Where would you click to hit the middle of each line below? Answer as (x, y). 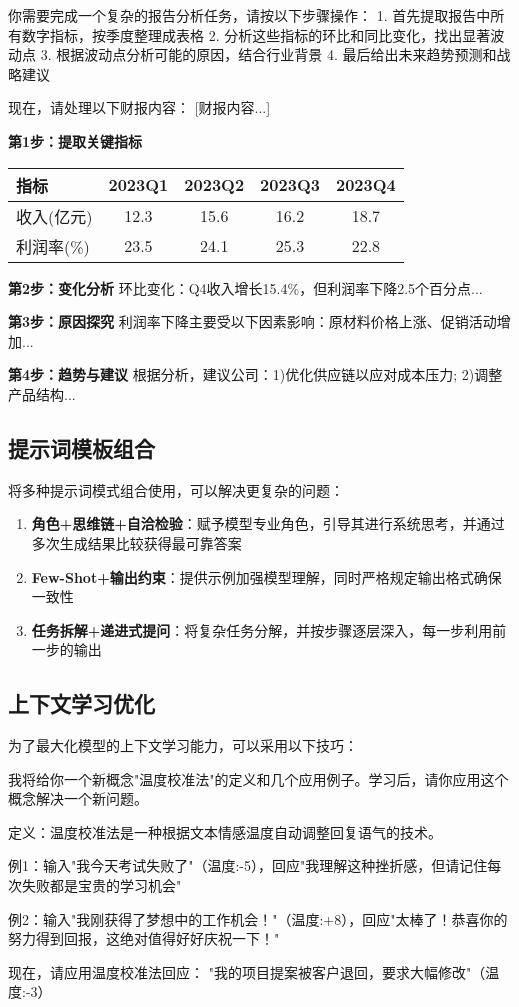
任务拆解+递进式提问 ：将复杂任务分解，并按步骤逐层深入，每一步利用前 (269, 629)
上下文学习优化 (81, 703)
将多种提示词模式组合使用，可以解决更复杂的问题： (176, 489)
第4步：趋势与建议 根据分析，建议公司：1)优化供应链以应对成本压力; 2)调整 (255, 374)
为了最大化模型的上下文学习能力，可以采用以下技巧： (183, 745)
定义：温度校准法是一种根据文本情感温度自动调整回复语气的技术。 (225, 831)
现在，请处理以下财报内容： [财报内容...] (139, 107)
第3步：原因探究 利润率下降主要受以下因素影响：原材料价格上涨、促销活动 (252, 321)
